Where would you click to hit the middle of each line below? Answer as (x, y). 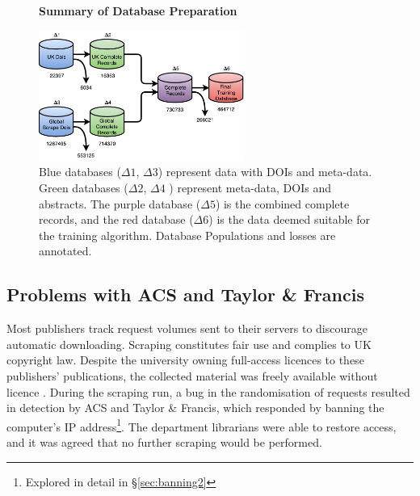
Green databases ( (84, 187)
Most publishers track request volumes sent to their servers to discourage (187, 328)
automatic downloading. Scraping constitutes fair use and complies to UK (189, 344)
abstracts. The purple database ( (120, 203)
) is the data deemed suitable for (289, 219)
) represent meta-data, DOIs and (250, 187)
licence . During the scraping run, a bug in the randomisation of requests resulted (208, 391)
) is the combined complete (282, 203)
